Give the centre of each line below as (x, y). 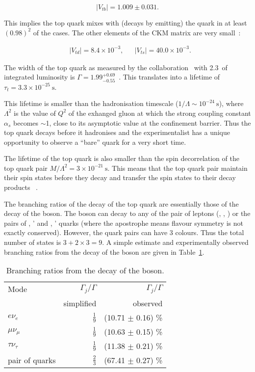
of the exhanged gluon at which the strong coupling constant (160, 113)
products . (21, 187)
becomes (26, 122)
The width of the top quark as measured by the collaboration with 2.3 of (116, 67)
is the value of (35, 113)
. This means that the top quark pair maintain (178, 168)
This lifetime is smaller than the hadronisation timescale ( (91, 103)
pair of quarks (32, 360)
